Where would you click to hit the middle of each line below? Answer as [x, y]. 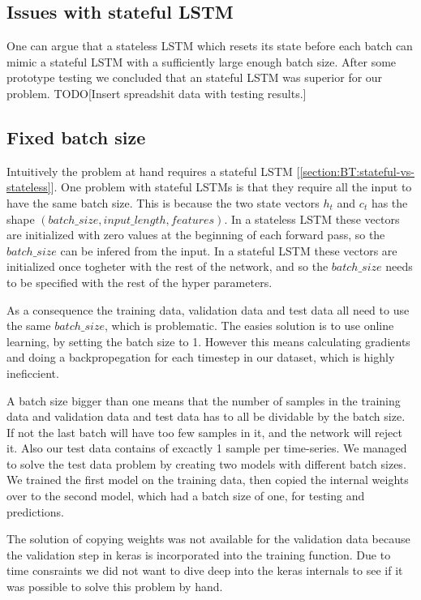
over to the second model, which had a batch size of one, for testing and [186, 496]
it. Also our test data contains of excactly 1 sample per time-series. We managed [207, 448]
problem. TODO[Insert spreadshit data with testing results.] [157, 93]
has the [389, 202]
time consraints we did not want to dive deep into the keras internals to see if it [205, 570]
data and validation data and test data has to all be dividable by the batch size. [206, 416]
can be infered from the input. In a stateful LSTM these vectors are [229, 250]
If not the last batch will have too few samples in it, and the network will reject [204, 432]
